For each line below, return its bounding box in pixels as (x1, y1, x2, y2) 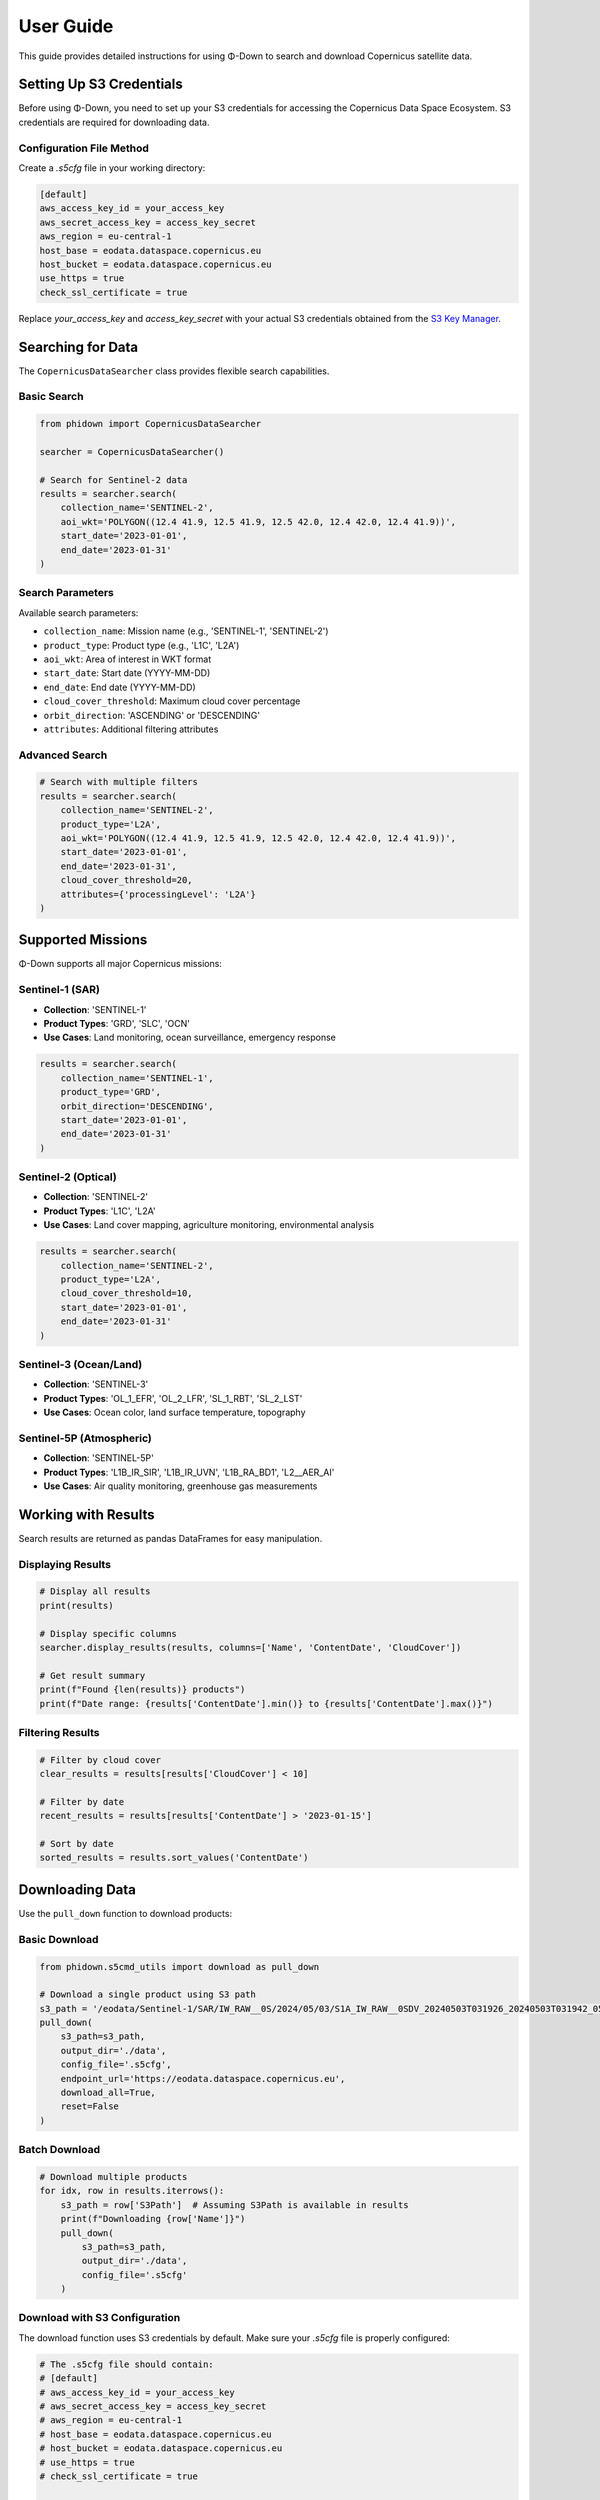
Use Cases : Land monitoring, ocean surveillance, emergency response (43, 1031, 337, 1044)
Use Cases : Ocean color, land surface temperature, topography (43, 1406, 306, 1419)
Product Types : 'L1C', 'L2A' (43, 1205, 156, 1217)
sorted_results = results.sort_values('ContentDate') (39, 1852, 309, 1864)
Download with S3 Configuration (18, 2311, 181, 2325)
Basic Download (18, 1932, 99, 1946)
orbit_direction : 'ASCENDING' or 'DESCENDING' (43, 709, 260, 721)
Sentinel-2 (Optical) (18, 1170, 117, 1184)
